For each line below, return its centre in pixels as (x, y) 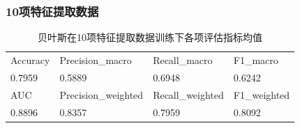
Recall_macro (183, 60)
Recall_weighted (188, 94)
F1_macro (256, 60)
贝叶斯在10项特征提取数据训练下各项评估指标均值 (150, 37)
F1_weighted (262, 94)
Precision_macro (96, 60)
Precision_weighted (102, 94)
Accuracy (30, 60)
